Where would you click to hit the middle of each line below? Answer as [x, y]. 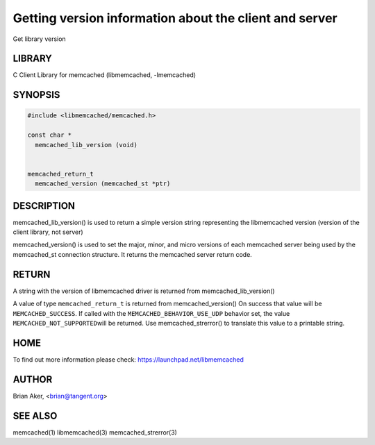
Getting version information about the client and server [175, 18]
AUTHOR [33, 379]
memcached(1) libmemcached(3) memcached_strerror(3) [95, 432]
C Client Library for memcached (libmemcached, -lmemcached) [105, 75]
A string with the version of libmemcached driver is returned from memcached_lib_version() [144, 291]
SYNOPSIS [36, 95]
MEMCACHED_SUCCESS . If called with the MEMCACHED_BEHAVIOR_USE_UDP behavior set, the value [151, 313]
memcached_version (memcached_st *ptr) [103, 184]
